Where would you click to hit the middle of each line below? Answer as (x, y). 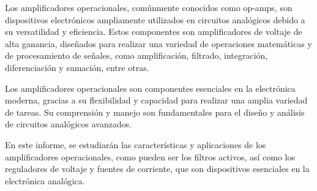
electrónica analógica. (45, 180)
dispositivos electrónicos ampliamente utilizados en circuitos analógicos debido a (155, 19)
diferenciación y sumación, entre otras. (77, 67)
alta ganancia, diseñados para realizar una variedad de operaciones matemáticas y (158, 43)
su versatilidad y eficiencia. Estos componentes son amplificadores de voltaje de (154, 32)
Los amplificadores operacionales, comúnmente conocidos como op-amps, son (149, 7)
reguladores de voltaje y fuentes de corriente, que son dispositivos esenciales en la (157, 169)
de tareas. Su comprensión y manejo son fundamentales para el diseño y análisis (155, 112)
